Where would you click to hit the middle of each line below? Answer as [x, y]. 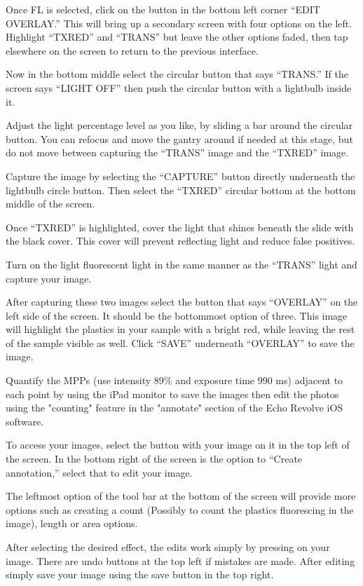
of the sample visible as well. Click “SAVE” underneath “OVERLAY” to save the [180, 342]
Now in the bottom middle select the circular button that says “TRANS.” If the [177, 74]
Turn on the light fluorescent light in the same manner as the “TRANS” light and [181, 264]
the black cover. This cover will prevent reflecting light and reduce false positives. [180, 241]
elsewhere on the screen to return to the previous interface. [132, 50]
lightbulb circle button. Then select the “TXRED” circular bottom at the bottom [181, 190]
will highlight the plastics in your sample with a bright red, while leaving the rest [180, 329]
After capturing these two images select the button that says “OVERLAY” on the [182, 302]
